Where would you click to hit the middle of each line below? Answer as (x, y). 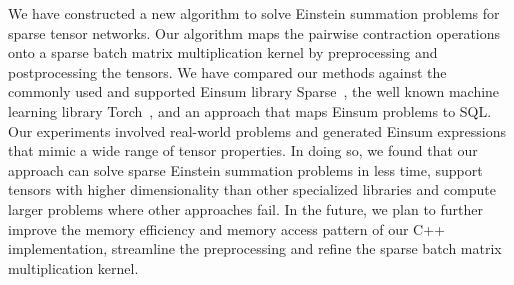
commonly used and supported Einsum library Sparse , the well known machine (254, 91)
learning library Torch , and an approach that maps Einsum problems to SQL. (250, 110)
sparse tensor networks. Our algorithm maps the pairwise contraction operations (254, 32)
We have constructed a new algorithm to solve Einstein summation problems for (254, 13)
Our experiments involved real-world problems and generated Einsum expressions (257, 130)
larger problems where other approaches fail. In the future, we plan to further (245, 208)
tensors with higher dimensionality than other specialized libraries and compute (252, 189)
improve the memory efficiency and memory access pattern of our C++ (227, 228)
